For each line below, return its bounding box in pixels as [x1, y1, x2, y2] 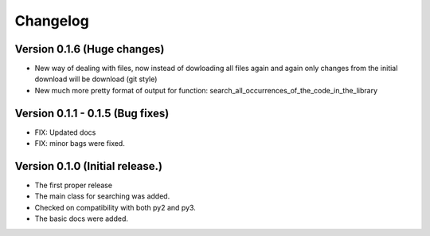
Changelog [14, 12, 89, 29]
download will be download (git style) [34, 74, 158, 84]
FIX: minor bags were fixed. [34, 139, 125, 148]
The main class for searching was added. [34, 191, 170, 201]
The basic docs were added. [34, 214, 129, 223]
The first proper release [34, 180, 113, 191]
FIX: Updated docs [34, 128, 96, 137]
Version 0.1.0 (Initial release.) [14, 159, 163, 173]
